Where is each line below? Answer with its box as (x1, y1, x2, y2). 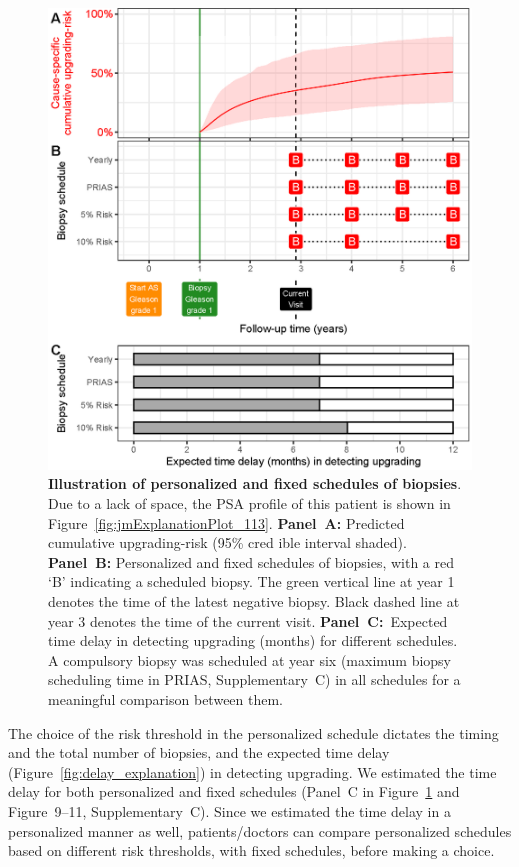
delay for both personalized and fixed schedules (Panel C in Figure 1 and (8, 781, 460, 802)
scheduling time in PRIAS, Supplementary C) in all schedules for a (48, 669, 461, 690)
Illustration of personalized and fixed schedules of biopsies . (48, 473, 462, 494)
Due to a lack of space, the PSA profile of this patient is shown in (48, 493, 451, 514)
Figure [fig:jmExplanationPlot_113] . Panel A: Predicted (48, 512, 405, 533)
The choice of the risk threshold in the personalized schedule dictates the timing (8, 722, 499, 743)
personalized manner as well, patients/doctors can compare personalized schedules (8, 820, 512, 841)
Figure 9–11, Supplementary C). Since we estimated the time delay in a (8, 800, 451, 821)
